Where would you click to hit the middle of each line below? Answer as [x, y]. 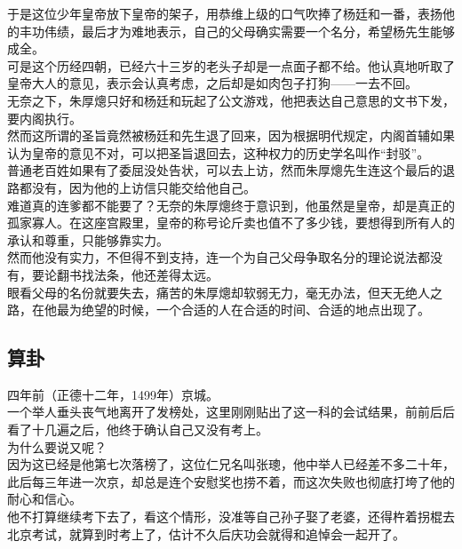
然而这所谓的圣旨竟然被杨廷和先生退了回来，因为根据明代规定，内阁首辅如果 [231, 135]
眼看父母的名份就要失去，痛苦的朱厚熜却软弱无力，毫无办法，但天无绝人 [219, 292]
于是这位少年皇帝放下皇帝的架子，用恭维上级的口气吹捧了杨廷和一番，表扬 [225, 13]
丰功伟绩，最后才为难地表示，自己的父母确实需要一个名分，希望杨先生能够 [237, 31]
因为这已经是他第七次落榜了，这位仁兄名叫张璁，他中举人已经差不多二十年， [231, 464]
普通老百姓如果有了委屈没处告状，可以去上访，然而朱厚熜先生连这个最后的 [225, 170]
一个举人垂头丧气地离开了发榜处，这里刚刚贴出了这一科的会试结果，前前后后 [231, 412]
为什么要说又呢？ [57, 446]
